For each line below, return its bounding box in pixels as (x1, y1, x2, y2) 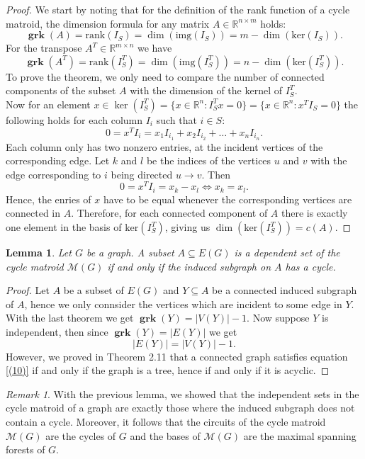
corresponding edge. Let (6, 153, 110, 168)
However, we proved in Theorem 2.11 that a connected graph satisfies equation (6, 348, 348, 363)
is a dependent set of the (234, 245, 340, 259)
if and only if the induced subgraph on (107, 259, 271, 273)
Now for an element (6, 96, 91, 111)
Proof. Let (6, 283, 50, 297)
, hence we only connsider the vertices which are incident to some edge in (24, 296, 342, 311)
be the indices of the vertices (146, 153, 271, 168)
